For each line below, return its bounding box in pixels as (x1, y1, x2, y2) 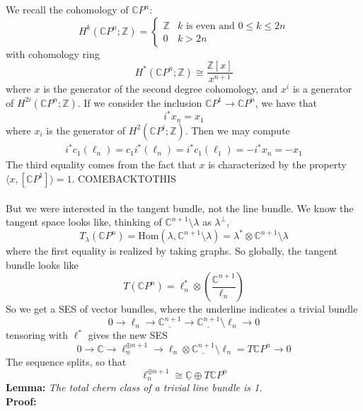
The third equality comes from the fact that (6, 157, 196, 172)
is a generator (292, 81, 352, 96)
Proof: (6, 393, 37, 408)
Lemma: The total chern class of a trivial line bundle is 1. (6, 380, 263, 395)
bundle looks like (6, 257, 79, 272)
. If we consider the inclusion (77, 95, 202, 110)
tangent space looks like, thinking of (6, 214, 162, 229)
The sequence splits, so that (6, 354, 127, 369)
